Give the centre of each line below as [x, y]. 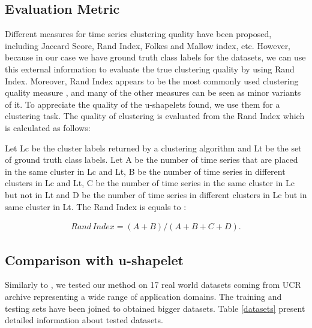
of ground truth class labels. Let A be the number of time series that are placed [151, 160]
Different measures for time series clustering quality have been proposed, [138, 34]
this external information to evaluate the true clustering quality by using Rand [150, 69]
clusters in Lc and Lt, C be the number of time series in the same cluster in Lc [150, 183]
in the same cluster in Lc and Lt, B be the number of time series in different [145, 171]
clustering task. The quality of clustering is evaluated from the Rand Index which [155, 116]
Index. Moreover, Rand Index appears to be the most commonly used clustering [152, 81]
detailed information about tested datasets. [84, 320]
